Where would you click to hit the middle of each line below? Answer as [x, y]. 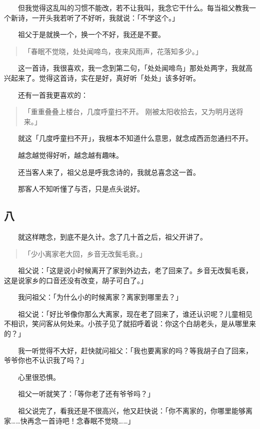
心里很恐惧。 [39, 377]
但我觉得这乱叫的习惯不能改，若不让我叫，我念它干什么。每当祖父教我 [133, 8]
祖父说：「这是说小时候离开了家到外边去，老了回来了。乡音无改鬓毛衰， [135, 270]
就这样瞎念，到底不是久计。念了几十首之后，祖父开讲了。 [112, 236]
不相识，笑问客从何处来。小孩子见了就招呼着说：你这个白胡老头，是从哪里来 [130, 324]
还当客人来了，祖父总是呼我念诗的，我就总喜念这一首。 [109, 172]
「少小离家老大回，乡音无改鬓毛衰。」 [85, 253]
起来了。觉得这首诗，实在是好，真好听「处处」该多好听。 [105, 77]
